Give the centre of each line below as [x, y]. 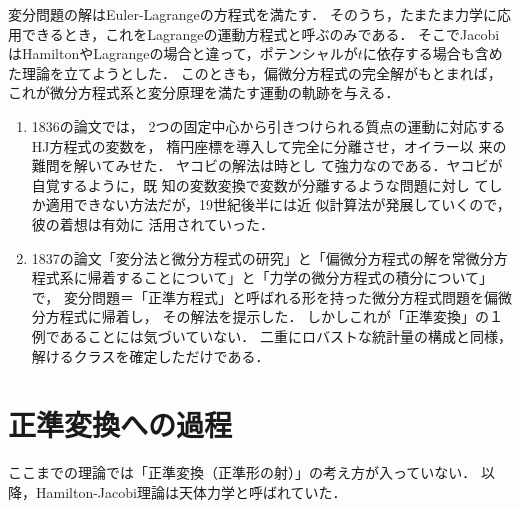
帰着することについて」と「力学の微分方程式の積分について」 [290, 277]
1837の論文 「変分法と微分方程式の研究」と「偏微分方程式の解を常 [248, 257]
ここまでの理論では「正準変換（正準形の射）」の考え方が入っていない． [242, 472]
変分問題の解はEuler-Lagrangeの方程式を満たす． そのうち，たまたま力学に [253, 14]
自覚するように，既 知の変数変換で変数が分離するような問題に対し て [260, 184]
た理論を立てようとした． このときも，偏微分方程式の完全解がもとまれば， [255, 72]
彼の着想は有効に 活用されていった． [153, 223]
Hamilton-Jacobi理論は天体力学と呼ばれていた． [191, 491]
